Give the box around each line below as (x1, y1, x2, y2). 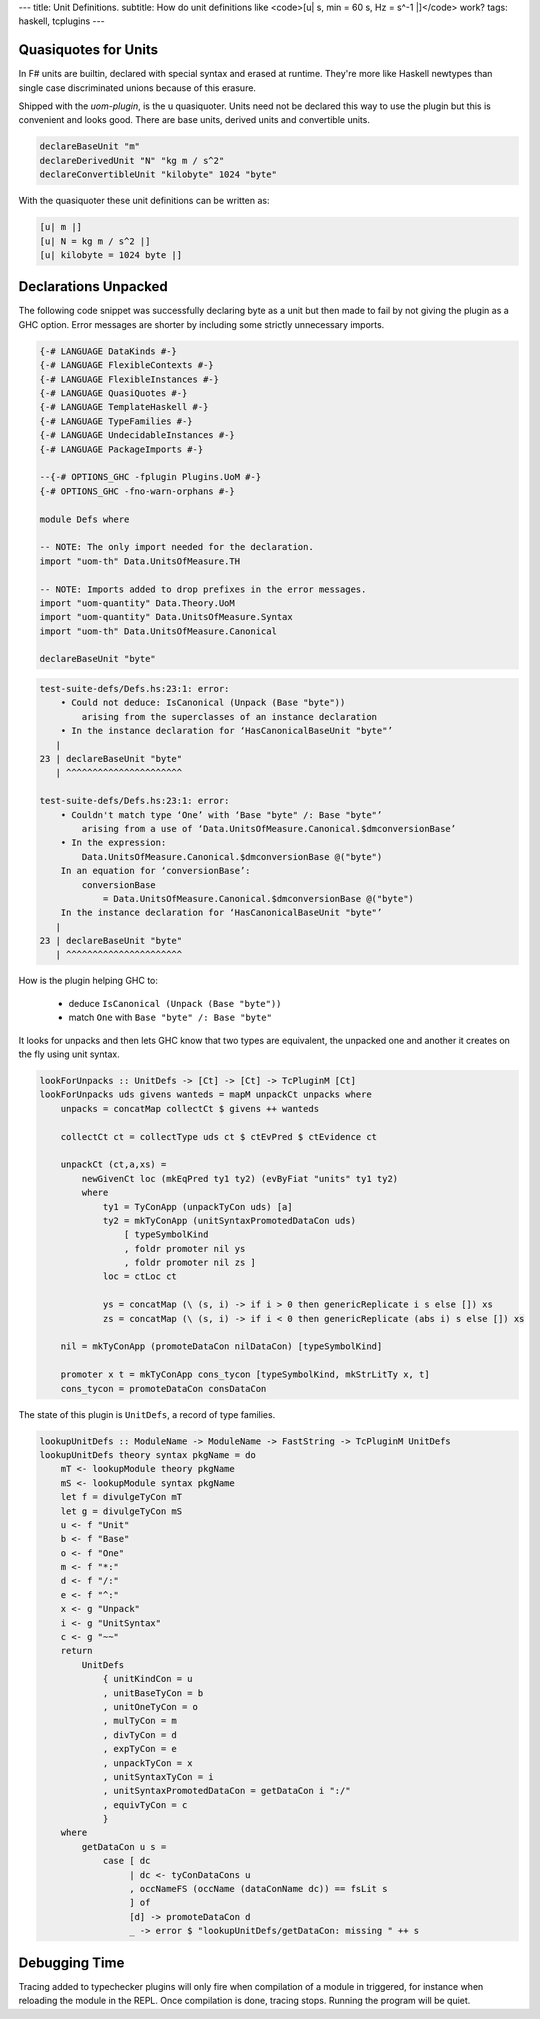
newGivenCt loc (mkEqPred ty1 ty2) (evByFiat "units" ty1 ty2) (81, 1173, 399, 1184)
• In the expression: (60, 837, 167, 849)
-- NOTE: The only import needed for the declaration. (39, 541, 314, 553)
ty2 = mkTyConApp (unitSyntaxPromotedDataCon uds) (102, 1215, 357, 1226)
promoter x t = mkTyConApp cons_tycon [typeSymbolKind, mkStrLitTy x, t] (60, 1369, 430, 1380)
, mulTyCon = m (102, 1715, 177, 1727)
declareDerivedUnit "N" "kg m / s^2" (39, 155, 225, 166)
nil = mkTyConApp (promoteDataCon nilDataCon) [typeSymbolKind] (60, 1341, 383, 1352)
